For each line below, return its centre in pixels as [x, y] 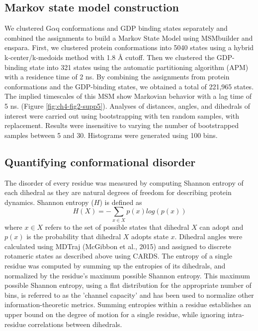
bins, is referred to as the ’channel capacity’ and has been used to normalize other [129, 295]
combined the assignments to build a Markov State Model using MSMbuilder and [129, 37]
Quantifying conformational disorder [100, 162]
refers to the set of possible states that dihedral [117, 227]
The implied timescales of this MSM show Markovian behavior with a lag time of [128, 96]
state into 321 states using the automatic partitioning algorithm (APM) [139, 67]
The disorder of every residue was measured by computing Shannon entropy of [124, 182]
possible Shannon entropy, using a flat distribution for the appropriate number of [128, 285]
